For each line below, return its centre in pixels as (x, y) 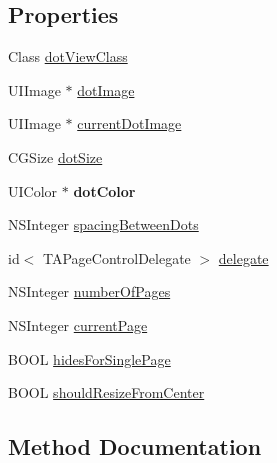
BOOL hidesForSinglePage (89, 358)
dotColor (104, 190)
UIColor (33, 190)
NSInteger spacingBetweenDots (103, 224)
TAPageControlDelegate (117, 257)
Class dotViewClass (68, 56)
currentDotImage (129, 123)
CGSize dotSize (55, 156)
